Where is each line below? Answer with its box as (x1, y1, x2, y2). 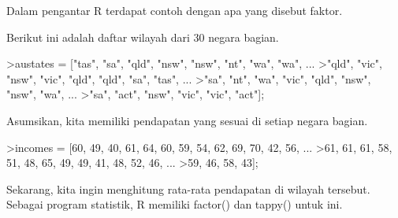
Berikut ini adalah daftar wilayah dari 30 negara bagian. (6, 28, 279, 45)
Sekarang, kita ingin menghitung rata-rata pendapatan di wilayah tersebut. (6, 180, 370, 197)
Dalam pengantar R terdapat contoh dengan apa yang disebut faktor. (6, 2, 343, 18)
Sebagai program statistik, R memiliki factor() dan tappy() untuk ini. (6, 196, 343, 212)
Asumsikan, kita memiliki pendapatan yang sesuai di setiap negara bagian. (6, 112, 368, 128)
